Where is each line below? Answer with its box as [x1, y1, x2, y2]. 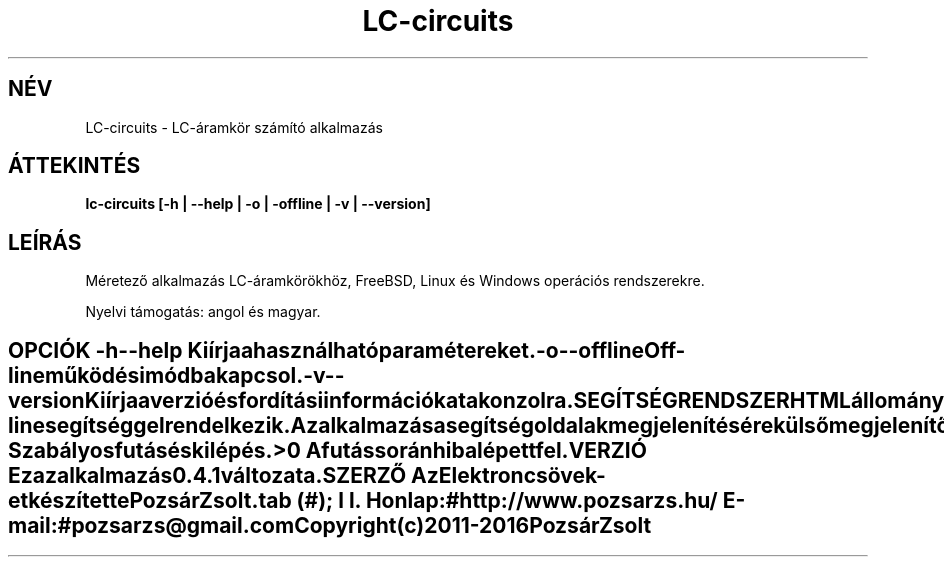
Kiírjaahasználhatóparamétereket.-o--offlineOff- [187, 337, 686, 363]
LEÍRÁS [8, 229, 82, 255]
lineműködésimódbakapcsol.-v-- [8, 362, 345, 388]
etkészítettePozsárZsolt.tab [8, 487, 292, 513]
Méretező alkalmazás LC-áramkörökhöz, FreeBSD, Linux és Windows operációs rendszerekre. [85, 272, 705, 290]
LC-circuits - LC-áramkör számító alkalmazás [85, 118, 383, 136]
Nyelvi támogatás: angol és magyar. [85, 303, 321, 321]
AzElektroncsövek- [411, 462, 606, 488]
